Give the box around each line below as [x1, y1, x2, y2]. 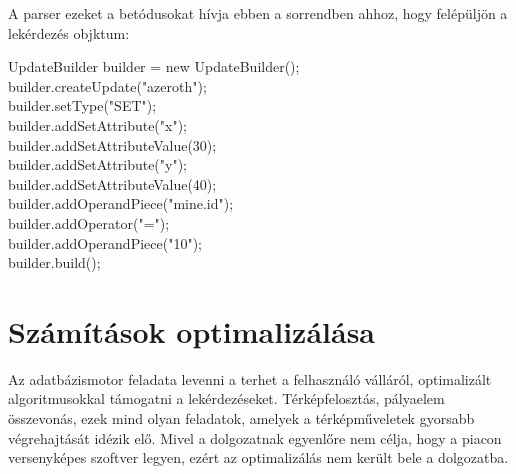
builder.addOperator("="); [8, 212, 170, 233]
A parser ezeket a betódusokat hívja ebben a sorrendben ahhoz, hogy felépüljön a [8, 3, 508, 23]
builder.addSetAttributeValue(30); [8, 134, 217, 155]
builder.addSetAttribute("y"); [8, 154, 188, 175]
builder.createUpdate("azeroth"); [8, 75, 207, 96]
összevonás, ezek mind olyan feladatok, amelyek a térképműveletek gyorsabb [8, 408, 475, 429]
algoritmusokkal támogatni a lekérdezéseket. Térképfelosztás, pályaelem [8, 388, 445, 409]
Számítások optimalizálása [8, 310, 375, 351]
